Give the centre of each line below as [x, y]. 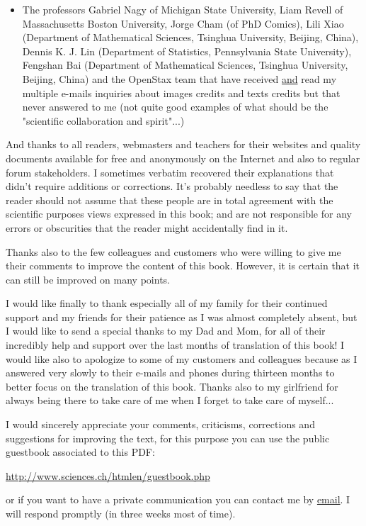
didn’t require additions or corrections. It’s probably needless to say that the [172, 186]
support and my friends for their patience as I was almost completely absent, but [182, 317]
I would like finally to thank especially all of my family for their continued [167, 303]
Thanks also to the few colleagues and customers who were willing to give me [173, 251]
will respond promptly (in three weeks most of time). [121, 513]
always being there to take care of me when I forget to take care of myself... [170, 400]
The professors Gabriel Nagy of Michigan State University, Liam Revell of [183, 9]
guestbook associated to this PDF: [80, 452]
